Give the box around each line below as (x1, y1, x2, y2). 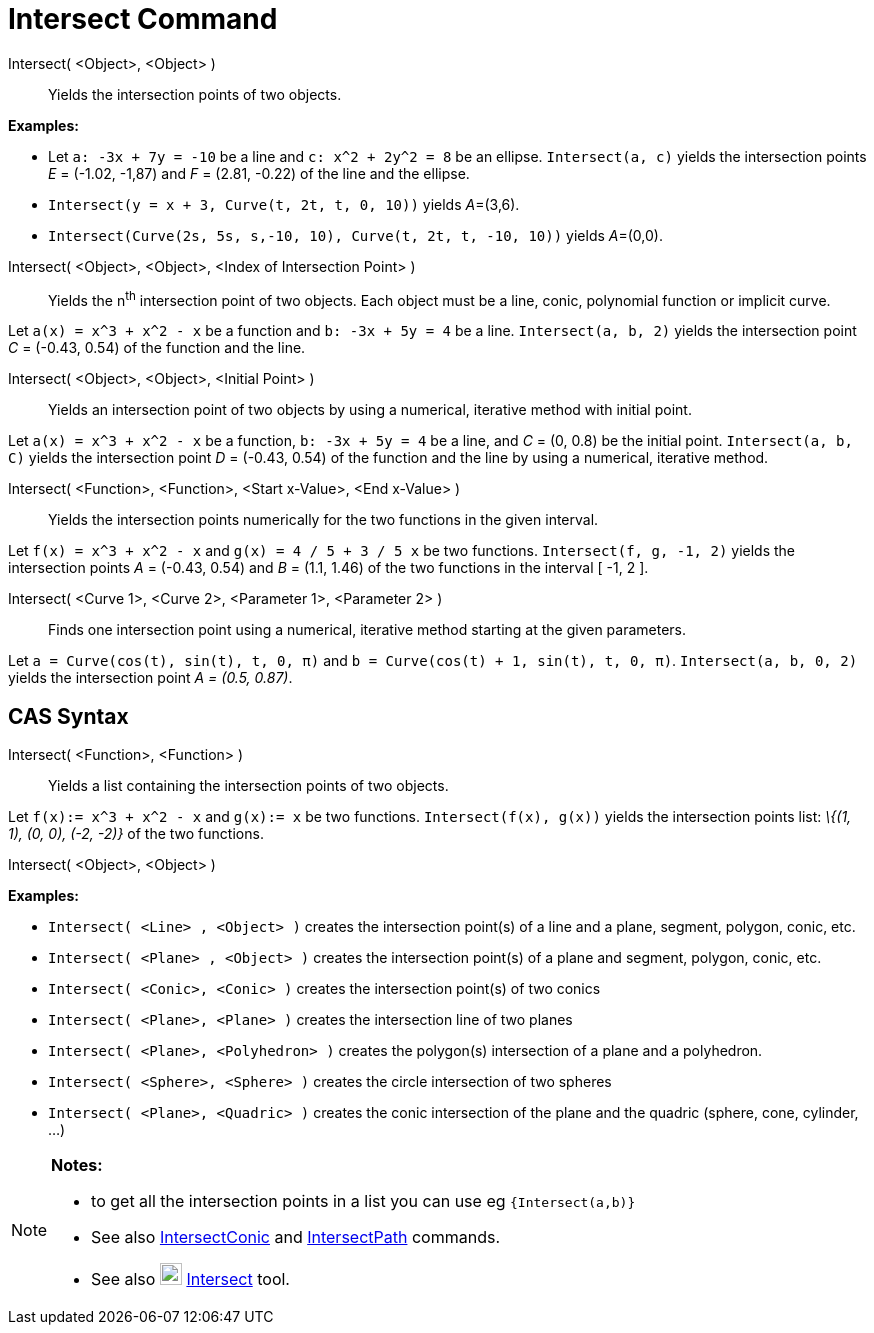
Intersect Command (8, 2, 278, 36)
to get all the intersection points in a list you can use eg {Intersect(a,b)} (91, 1191, 636, 1212)
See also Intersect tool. (91, 1269, 290, 1290)
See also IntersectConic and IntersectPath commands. (91, 1227, 500, 1248)
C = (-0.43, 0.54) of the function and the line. (8, 339, 306, 357)
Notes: (51, 1155, 103, 1176)
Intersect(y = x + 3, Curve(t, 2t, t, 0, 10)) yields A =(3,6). (48, 195, 520, 213)
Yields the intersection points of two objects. (48, 85, 342, 103)
